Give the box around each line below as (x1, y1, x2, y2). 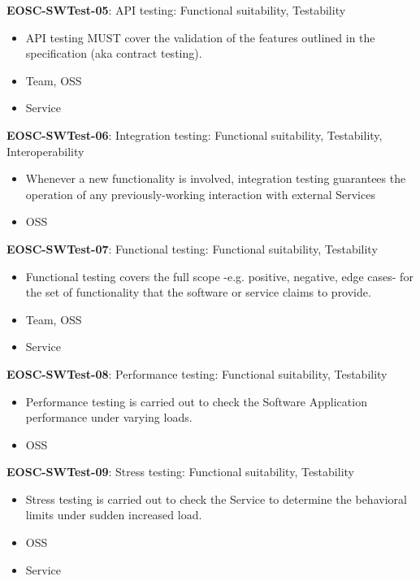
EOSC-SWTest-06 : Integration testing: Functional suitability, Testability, (6, 126, 383, 143)
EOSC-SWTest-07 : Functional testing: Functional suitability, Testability (6, 240, 378, 257)
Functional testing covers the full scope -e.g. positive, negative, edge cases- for (25, 267, 414, 284)
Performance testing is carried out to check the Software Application (25, 392, 367, 410)
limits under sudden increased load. (25, 506, 202, 523)
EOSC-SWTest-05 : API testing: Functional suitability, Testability (6, 2, 346, 18)
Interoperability (6, 142, 84, 159)
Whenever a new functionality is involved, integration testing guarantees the (25, 170, 406, 187)
